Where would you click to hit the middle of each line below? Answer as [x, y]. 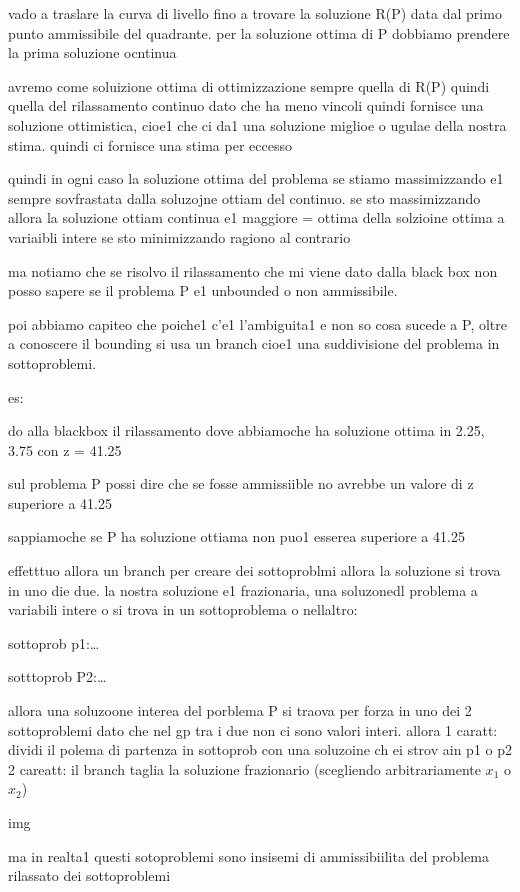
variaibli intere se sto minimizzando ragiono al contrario [179, 236]
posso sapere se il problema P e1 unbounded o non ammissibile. [203, 290]
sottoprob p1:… [54, 642]
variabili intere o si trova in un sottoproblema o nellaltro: [183, 609]
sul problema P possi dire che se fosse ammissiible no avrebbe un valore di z [241, 483]
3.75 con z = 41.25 [65, 449]
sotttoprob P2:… [57, 676]
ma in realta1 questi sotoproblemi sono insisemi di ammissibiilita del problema [248, 855]
